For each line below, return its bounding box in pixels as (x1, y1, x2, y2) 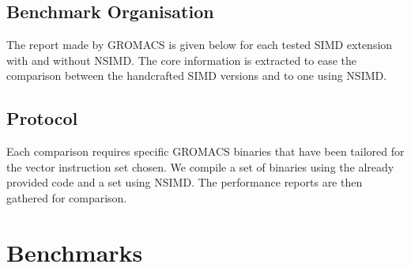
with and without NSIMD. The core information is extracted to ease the (6, 51, 357, 68)
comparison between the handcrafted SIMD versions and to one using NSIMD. (6, 67, 387, 84)
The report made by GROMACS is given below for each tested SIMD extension (6, 36, 393, 53)
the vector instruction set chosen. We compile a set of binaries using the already (6, 158, 394, 175)
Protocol (6, 106, 78, 130)
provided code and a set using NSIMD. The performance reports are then (6, 174, 363, 191)
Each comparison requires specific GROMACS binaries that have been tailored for (6, 143, 405, 160)
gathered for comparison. (6, 189, 127, 206)
